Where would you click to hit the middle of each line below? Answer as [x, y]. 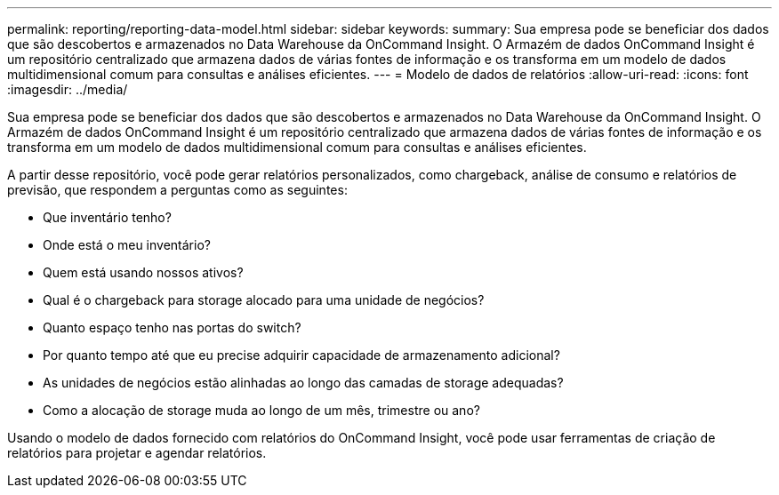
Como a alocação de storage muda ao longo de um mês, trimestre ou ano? [261, 410]
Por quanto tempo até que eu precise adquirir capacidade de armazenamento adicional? [301, 355]
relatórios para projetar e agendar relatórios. [137, 453]
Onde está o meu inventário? [127, 245]
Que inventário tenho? [107, 217]
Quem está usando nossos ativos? [143, 272]
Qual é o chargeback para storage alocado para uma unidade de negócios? [264, 300]
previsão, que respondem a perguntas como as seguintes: [177, 190]
